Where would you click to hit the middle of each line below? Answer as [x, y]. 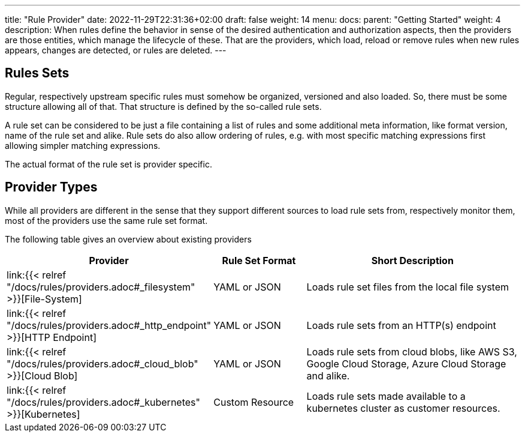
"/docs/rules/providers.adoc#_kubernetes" [103, 402]
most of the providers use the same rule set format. [106, 220]
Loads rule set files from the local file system [408, 287]
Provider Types [51, 187]
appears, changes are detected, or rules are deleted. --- [116, 50]
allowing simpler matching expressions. [83, 145]
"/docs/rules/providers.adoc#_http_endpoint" [109, 325]
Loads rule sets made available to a [386, 396]
